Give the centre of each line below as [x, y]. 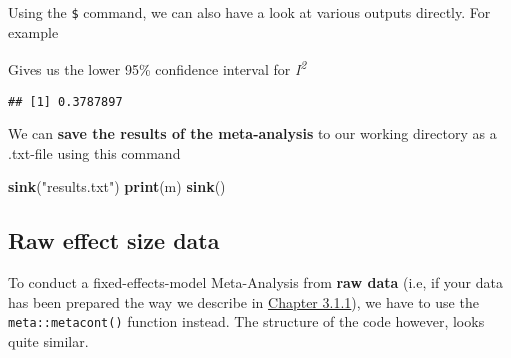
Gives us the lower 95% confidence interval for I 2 [157, 67]
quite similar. [48, 340]
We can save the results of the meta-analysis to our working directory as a [252, 133]
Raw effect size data [114, 240]
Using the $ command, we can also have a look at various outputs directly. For [249, 12]
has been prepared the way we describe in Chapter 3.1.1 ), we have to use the [243, 301]
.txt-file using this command [94, 152]
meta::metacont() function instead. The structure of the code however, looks [246, 321]
